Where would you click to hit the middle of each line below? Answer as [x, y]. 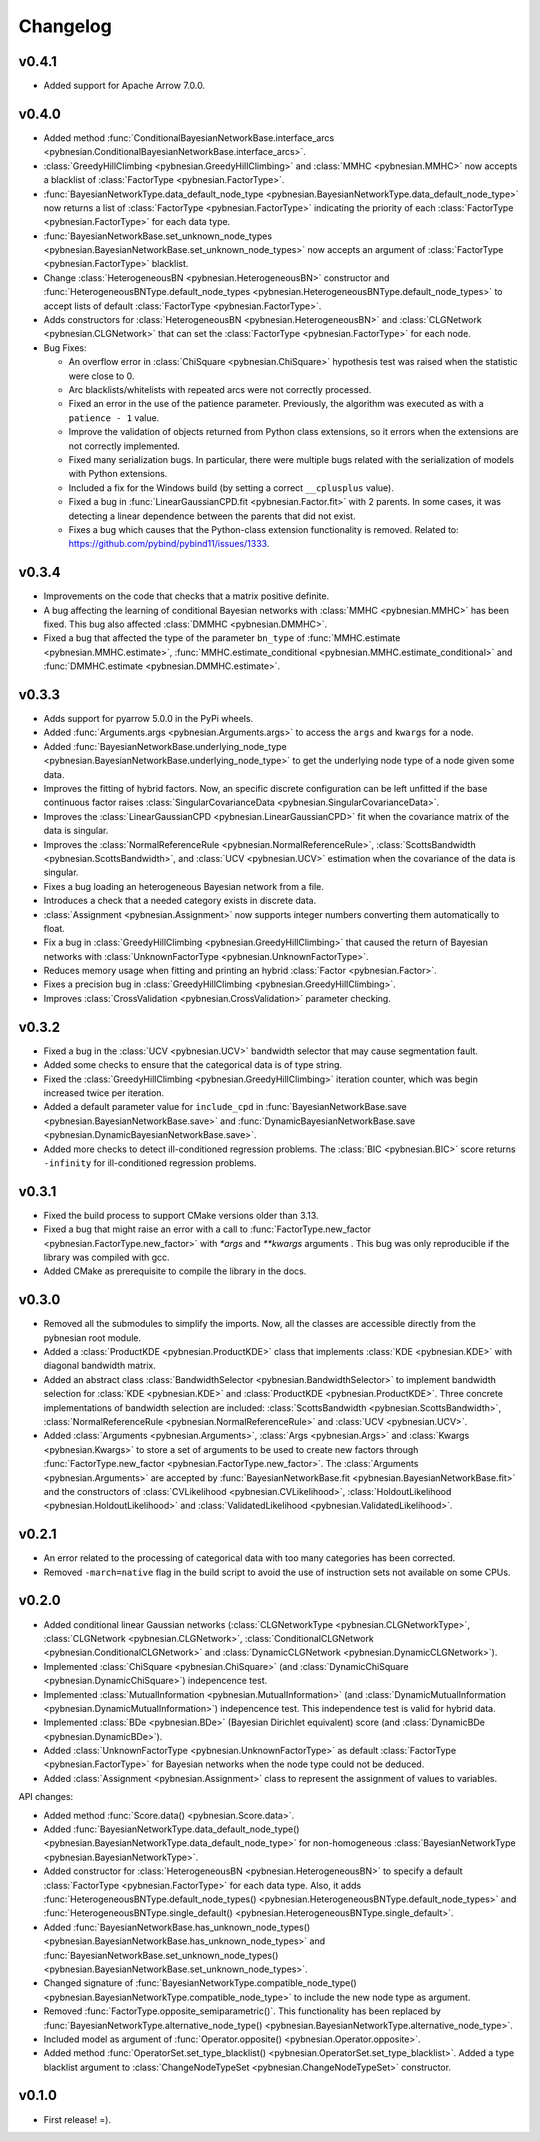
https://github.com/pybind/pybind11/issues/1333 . [169, 544]
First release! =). [77, 2119]
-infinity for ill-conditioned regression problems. [150, 1162]
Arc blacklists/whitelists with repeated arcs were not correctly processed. [220, 389]
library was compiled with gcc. [106, 1257]
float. [54, 928]
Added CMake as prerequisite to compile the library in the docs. [175, 1271]
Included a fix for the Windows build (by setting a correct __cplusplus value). [231, 487]
